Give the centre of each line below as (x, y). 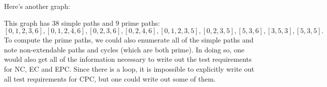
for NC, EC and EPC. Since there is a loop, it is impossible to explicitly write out (129, 68)
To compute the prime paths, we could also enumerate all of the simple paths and (129, 40)
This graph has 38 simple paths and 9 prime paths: (82, 22)
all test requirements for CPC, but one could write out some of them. (110, 78)
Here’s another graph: (37, 6)
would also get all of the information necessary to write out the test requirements (128, 59)
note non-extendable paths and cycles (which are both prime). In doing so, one (124, 49)
